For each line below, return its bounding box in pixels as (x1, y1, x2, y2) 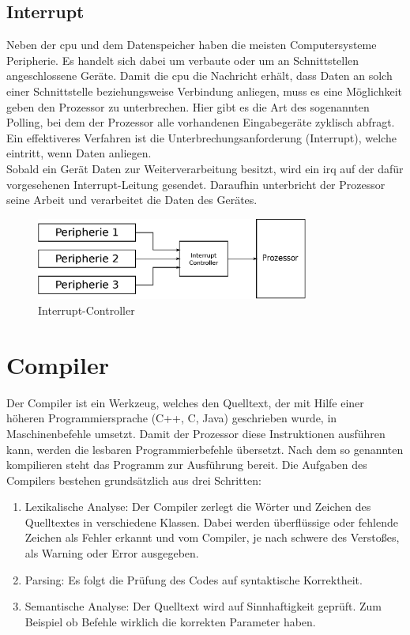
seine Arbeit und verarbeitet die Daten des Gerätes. (6, 191, 258, 208)
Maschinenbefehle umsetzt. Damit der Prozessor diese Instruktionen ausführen (6, 425, 386, 441)
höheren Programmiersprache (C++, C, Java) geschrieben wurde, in (6, 410, 337, 426)
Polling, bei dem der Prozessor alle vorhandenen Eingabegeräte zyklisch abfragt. (6, 114, 395, 130)
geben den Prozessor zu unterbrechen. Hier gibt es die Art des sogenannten (6, 98, 370, 115)
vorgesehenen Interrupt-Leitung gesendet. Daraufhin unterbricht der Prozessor (6, 176, 386, 192)
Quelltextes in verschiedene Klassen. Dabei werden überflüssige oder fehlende (24, 513, 398, 530)
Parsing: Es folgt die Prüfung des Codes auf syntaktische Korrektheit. (24, 571, 363, 588)
